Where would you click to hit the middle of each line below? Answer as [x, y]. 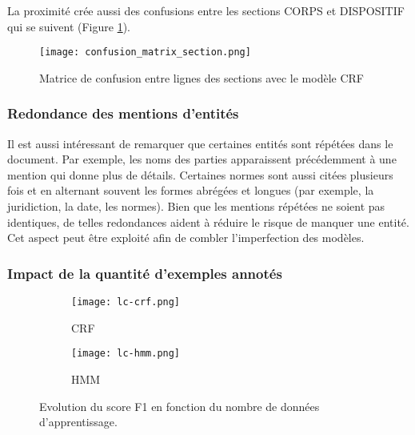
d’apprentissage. [78, 422]
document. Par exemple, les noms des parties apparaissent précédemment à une [202, 159]
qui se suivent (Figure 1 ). [69, 26]
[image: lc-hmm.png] [126, 354]
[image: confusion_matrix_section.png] [145, 52]
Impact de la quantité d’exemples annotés [145, 273]
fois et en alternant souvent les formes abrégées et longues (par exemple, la [191, 190]
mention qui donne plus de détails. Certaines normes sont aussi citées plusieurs [200, 174]
